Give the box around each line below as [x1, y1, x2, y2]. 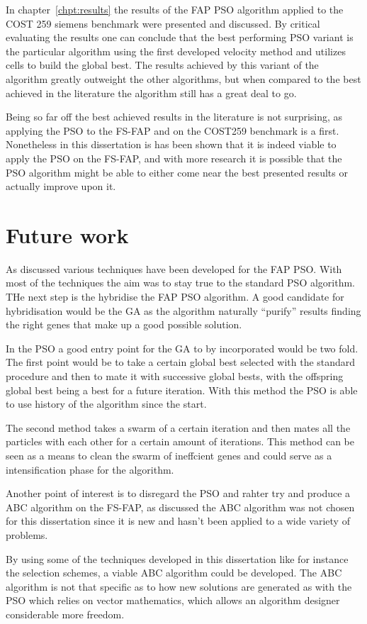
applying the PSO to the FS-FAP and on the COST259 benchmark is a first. [6, 123, 339, 138]
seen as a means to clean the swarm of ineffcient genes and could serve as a [6, 447, 332, 462]
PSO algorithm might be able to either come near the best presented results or [6, 165, 348, 179]
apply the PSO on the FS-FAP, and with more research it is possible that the [6, 150, 342, 165]
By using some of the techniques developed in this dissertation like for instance [6, 551, 349, 566]
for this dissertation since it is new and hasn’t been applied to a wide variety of [6, 513, 350, 528]
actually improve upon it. [6, 179, 116, 194]
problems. [6, 527, 48, 542]
